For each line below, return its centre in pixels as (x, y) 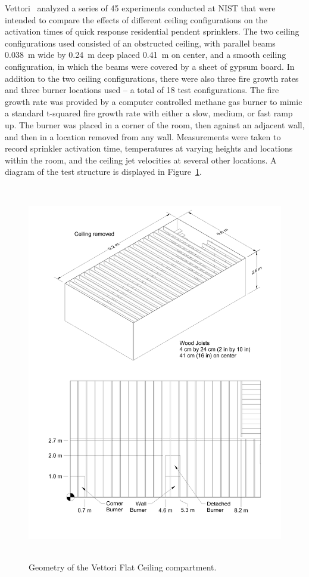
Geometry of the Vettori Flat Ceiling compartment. (123, 567)
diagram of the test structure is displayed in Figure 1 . (103, 172)
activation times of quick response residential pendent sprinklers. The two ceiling (152, 31)
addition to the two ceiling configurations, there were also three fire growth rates (152, 78)
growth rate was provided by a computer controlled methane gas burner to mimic (154, 101)
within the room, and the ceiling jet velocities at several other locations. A (141, 160)
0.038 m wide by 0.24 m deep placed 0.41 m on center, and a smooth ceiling (146, 55)
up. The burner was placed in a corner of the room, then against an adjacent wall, (155, 124)
